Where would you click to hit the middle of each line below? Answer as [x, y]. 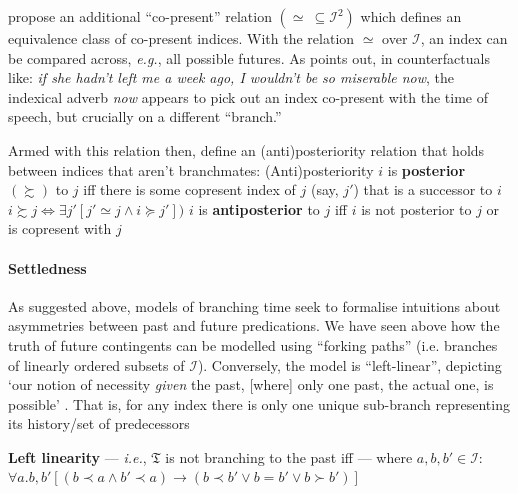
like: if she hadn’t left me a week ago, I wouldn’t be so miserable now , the [231, 77]
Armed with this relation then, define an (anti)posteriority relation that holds [246, 149]
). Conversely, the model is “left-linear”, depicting [349, 364]
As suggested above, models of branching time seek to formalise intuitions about [254, 305]
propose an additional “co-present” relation [140, 16]
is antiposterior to [259, 208]
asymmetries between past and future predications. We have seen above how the [254, 325]
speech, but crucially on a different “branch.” [145, 116]
